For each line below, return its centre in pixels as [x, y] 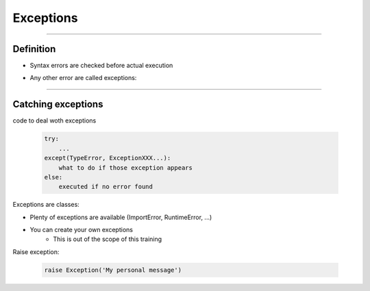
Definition [34, 49]
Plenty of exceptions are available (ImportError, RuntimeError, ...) [121, 217]
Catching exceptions [58, 104]
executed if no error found [106, 187]
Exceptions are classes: [46, 205]
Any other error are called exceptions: [83, 78]
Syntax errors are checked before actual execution [101, 66]
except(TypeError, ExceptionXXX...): [108, 158]
